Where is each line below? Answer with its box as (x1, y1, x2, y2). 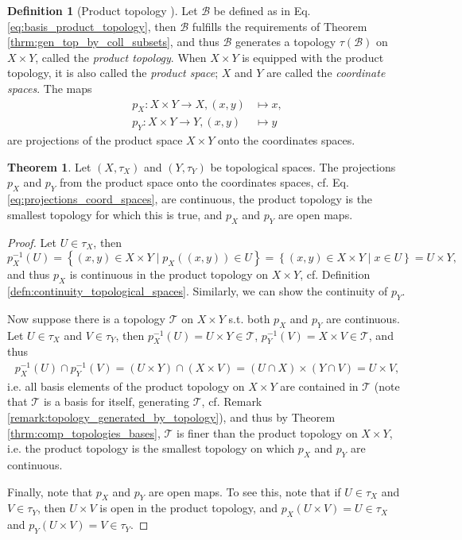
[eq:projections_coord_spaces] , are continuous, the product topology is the (7, 191, 373, 207)
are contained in (280, 377, 359, 394)
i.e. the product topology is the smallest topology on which (7, 440, 295, 457)
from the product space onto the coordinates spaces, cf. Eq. (60, 174, 349, 191)
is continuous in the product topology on (69, 266, 269, 283)
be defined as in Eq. (213, 2, 311, 18)
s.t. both (228, 310, 270, 326)
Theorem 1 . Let (7, 158, 91, 175)
